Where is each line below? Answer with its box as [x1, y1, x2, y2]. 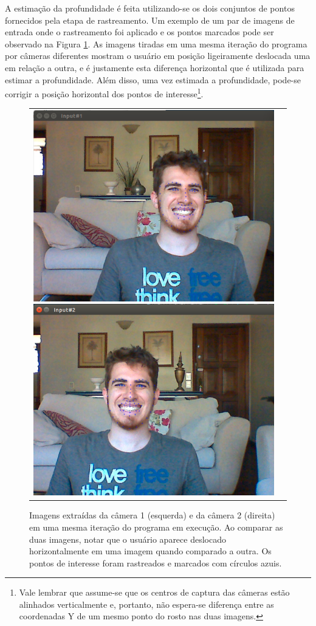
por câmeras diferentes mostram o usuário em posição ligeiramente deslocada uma [5, 49, 311, 62]
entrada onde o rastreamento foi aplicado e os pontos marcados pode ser [5, 26, 274, 38]
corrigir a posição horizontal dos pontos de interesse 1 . [5, 86, 204, 100]
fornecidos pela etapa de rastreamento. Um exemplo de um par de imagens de [5, 13, 295, 26]
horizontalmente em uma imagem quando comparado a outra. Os [29, 545, 272, 557]
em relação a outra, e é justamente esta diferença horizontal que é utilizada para [5, 61, 304, 74]
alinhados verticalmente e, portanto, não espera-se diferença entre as [19, 597, 274, 610]
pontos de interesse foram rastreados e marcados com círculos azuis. [29, 556, 282, 569]
